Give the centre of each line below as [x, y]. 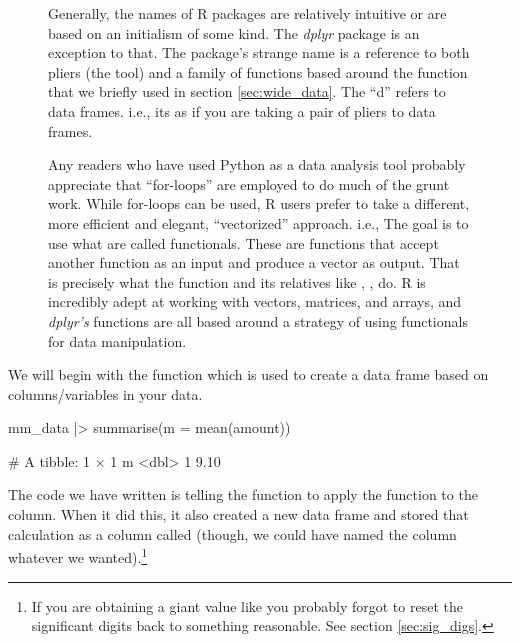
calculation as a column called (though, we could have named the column [232, 533]
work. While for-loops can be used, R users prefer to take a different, [259, 203]
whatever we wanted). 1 [78, 555]
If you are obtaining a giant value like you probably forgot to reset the [247, 605]
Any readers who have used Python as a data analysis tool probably [257, 164]
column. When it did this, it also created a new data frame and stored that [238, 514]
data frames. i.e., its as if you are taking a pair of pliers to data [242, 110]
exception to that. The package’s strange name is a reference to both [259, 52]
